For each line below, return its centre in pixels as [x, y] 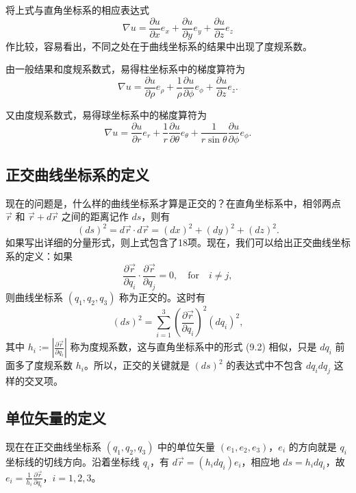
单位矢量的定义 [56, 418]
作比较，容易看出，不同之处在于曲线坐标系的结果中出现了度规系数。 [159, 46]
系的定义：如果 [39, 256]
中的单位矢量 [187, 446]
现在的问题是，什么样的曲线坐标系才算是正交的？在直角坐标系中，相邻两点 [173, 203]
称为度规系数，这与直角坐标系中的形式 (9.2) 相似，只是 [193, 347]
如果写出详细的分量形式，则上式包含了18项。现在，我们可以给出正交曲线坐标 [178, 242]
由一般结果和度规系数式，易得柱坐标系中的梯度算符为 [125, 69]
